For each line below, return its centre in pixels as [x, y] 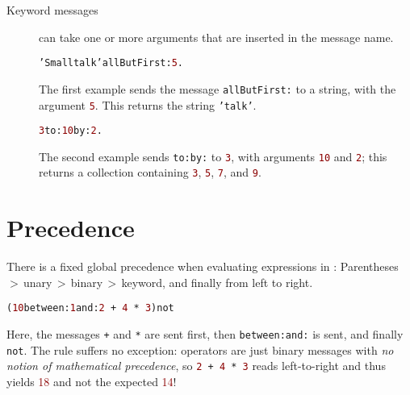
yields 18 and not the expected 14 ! [92, 382]
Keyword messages [52, 10]
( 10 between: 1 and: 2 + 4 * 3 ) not [90, 308]
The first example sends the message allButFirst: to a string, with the [218, 88]
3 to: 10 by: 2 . [71, 131]
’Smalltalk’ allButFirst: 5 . [111, 63]
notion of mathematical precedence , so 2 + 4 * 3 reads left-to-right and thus [196, 366]
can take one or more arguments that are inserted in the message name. [216, 37]
